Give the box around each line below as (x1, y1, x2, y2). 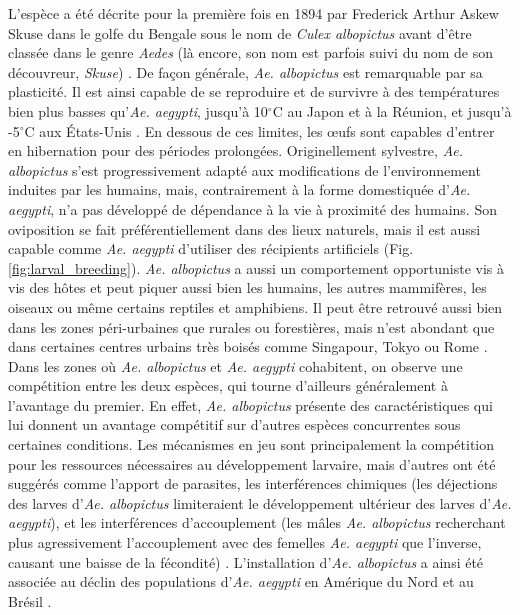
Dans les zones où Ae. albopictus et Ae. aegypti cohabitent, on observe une (8, 355, 463, 376)
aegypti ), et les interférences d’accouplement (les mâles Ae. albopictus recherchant (8, 512, 506, 533)
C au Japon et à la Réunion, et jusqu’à (272, 100, 512, 121)
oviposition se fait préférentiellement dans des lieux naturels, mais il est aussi (8, 218, 481, 239)
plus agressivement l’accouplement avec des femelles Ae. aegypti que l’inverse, (8, 532, 482, 553)
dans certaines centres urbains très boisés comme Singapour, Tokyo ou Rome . (8, 336, 488, 357)
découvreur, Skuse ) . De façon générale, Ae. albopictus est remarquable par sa (8, 61, 483, 82)
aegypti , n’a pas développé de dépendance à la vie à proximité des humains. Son (8, 198, 497, 219)
